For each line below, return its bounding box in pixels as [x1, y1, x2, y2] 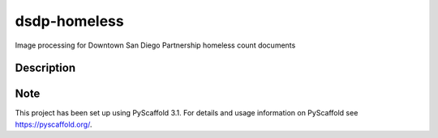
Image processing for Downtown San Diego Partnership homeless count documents [15, 40, 296, 50]
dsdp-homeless [15, 12, 125, 30]
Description [15, 61, 76, 75]
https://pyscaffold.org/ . [15, 119, 92, 129]
